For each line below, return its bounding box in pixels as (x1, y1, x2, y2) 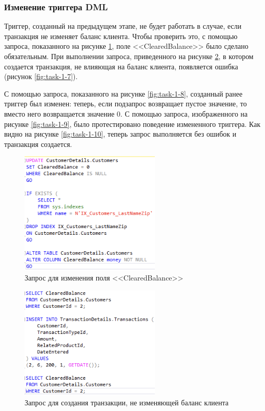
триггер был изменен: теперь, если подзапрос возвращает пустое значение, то (4, 98, 247, 109)
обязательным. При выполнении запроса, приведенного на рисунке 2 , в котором (4, 51, 254, 61)
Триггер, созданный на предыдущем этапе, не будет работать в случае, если (4, 21, 241, 31)
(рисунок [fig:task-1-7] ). (4, 71, 78, 82)
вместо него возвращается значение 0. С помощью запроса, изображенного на (4, 108, 248, 119)
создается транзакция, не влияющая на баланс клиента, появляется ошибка (4, 61, 238, 71)
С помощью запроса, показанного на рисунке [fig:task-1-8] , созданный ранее (4, 88, 242, 99)
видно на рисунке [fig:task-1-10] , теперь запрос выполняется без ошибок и (4, 128, 237, 139)
